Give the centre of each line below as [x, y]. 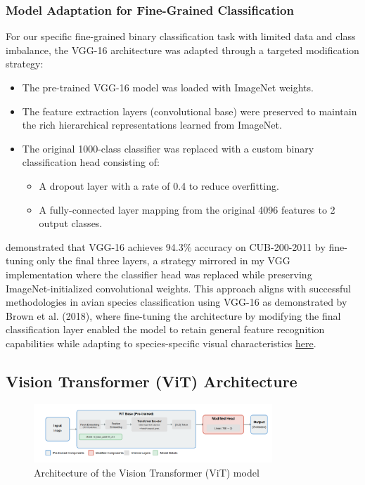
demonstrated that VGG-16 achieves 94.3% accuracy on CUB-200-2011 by [166, 246]
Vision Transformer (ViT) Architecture [152, 381]
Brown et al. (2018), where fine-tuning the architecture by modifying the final [173, 315]
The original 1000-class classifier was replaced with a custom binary [168, 148]
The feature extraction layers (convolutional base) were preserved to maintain [190, 111]
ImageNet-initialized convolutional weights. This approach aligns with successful [178, 288]
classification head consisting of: [91, 162]
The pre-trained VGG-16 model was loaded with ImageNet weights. [168, 87]
